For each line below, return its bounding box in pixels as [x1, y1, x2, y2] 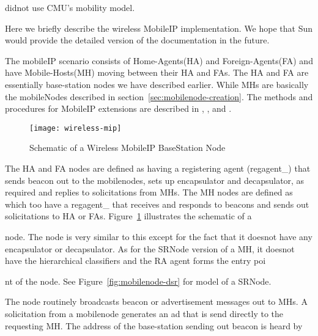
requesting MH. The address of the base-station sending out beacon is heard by [5, 319, 303, 332]
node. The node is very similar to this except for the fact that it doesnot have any [5, 230, 312, 243]
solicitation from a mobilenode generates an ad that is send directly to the [5, 307, 284, 320]
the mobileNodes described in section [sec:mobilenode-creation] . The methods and [5, 90, 313, 103]
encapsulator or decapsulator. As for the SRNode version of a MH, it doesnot [5, 242, 295, 255]
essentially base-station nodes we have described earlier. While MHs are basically [5, 78, 309, 90]
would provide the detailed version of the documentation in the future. [5, 34, 270, 46]
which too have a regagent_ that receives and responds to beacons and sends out [5, 197, 309, 210]
